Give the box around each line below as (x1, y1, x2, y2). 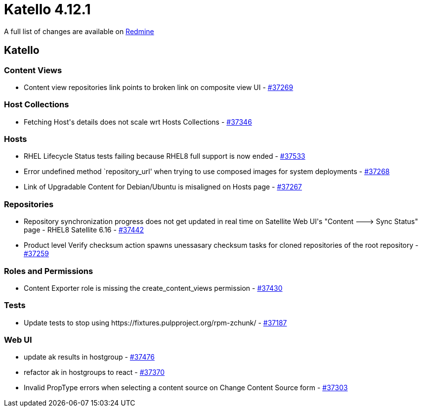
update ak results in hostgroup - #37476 (24, 353, 155, 362)
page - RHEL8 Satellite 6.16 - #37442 (24, 226, 144, 234)
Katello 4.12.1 (4, 1, 91, 18)
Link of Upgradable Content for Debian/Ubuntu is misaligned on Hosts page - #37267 (24, 183, 302, 191)
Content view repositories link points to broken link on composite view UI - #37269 (24, 83, 294, 91)
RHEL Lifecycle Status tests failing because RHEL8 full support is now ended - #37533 (24, 152, 305, 161)
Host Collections (4, 99, 69, 110)
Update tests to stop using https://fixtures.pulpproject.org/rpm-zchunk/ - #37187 (24, 318, 287, 327)
